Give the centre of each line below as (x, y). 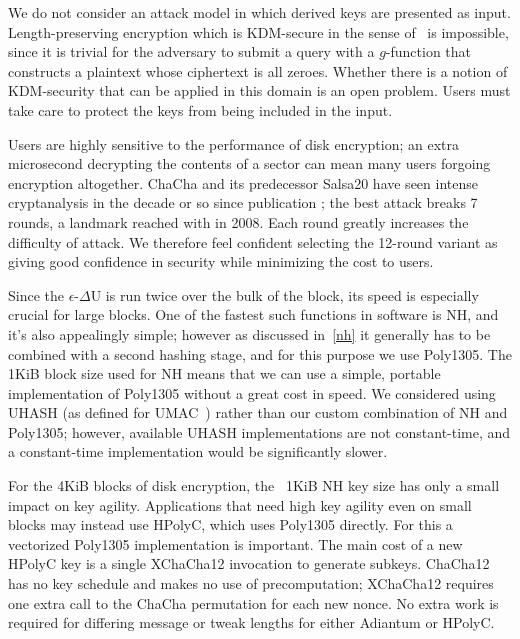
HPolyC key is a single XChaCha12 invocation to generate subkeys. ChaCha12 (249, 563)
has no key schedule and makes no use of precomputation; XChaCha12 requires (251, 583)
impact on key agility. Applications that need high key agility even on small (240, 504)
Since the (36, 294)
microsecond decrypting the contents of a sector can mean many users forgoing (249, 163)
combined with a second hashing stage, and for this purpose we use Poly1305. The (260, 353)
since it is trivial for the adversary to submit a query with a (191, 51)
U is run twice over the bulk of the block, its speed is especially (284, 294)
